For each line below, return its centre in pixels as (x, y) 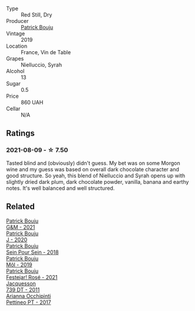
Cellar (13, 109)
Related (21, 206)
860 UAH (32, 102)
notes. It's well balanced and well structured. (60, 188)
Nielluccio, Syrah (42, 65)
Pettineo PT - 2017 (29, 302)
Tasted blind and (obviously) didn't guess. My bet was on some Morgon (93, 163)
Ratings (21, 133)
